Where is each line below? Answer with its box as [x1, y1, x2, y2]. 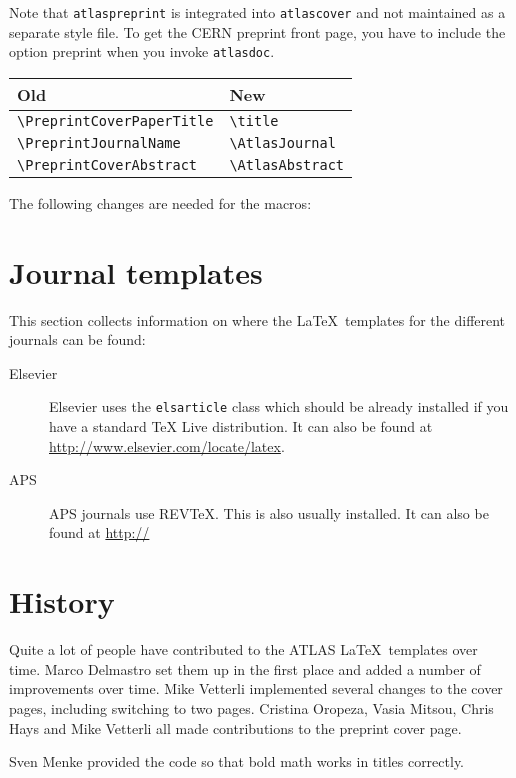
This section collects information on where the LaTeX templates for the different [9, 309, 506, 330]
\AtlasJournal [229, 134, 336, 151]
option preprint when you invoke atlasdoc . [9, 41, 275, 62]
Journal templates [9, 251, 263, 292]
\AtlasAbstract [229, 156, 344, 173]
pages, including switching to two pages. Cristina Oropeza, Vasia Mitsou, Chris [9, 697, 494, 718]
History [9, 581, 115, 622]
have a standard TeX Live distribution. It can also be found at [49, 416, 433, 437]
